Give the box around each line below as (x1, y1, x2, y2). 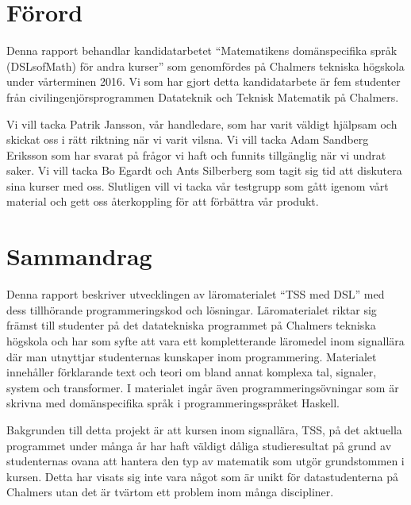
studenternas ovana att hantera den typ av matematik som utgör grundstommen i (6, 453, 405, 469)
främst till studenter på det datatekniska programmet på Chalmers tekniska (6, 317, 376, 333)
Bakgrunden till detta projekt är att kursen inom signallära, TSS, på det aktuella (6, 421, 402, 438)
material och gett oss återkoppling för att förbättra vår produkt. (6, 193, 319, 210)
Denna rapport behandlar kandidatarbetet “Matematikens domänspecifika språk (6, 42, 398, 59)
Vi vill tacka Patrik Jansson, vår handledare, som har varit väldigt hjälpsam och (6, 115, 398, 132)
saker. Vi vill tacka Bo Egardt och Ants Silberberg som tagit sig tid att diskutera (6, 162, 402, 179)
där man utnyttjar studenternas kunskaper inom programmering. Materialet (6, 348, 377, 364)
